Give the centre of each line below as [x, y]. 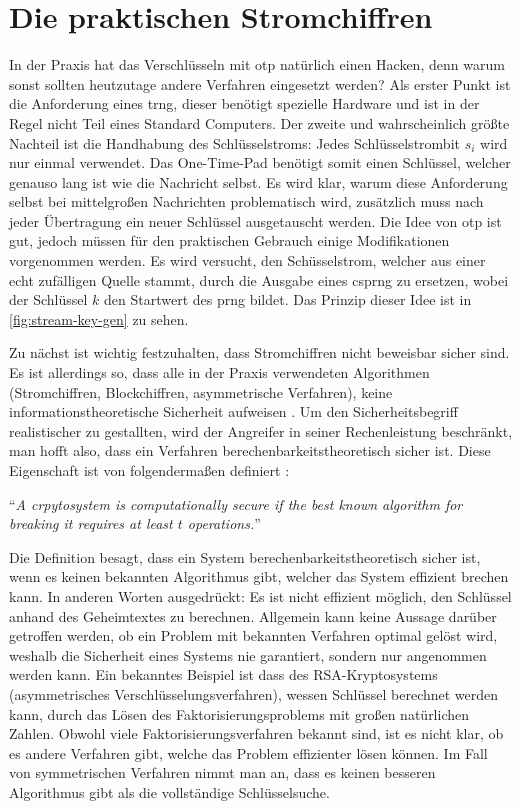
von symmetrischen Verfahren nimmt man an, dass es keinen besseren [222, 772]
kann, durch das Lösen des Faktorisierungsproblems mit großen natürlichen [239, 713]
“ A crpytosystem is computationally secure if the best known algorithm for [236, 503]
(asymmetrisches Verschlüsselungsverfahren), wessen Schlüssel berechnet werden [254, 693]
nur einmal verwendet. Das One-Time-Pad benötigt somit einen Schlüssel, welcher [260, 162]
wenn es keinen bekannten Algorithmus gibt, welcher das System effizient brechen [259, 576]
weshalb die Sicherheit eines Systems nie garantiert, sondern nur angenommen [248, 654]
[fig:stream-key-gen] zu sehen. [99, 318]
